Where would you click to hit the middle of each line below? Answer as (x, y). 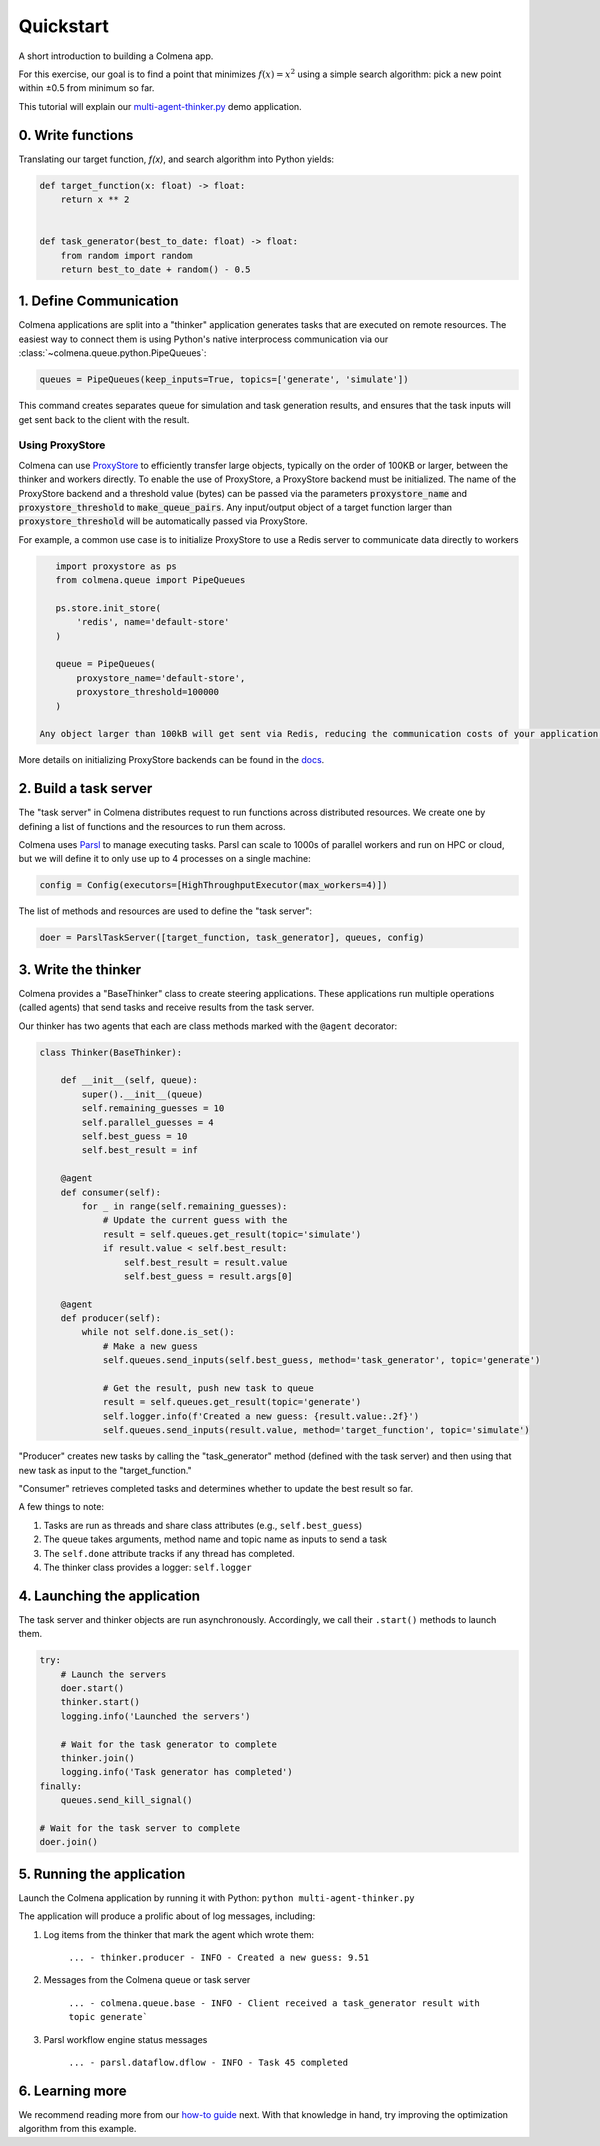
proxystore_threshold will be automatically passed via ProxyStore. (163, 521)
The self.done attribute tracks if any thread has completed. (169, 1553)
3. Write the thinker (80, 969)
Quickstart (64, 26)
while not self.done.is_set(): (158, 1332)
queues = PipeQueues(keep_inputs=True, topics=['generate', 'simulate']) (224, 379)
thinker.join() (97, 1758)
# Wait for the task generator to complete (168, 1744)
